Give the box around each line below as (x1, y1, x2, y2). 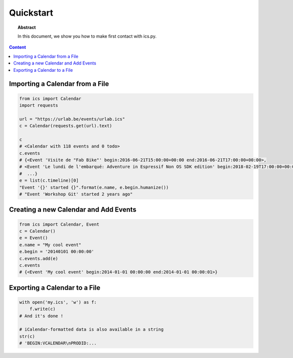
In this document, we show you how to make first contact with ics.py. (18, 33, 157, 39)
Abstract (18, 24, 36, 30)
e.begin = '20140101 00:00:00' (19, 249, 95, 254)
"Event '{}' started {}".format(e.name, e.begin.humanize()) (19, 185, 169, 190)
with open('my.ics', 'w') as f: (19, 299, 97, 305)
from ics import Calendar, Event (19, 221, 100, 227)
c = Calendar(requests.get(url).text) (19, 123, 112, 129)
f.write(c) (29, 306, 56, 312)
